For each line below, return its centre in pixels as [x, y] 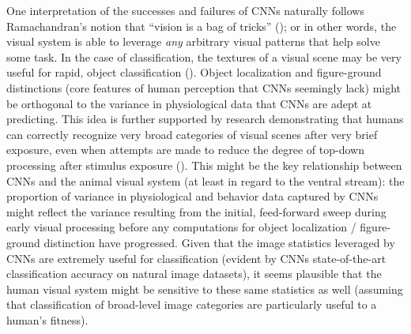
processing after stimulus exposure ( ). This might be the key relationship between [204, 165]
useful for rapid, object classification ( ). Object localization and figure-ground [194, 72]
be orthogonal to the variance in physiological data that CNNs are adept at [189, 103]
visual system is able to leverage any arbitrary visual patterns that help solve [193, 41]
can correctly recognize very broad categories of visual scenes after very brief [192, 134]
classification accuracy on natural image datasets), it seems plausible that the [194, 274]
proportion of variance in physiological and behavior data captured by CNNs [192, 196]
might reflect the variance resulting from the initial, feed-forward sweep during [196, 211]
